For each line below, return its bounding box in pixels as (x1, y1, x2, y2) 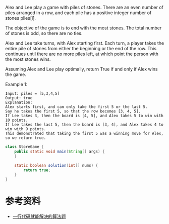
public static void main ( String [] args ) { (14, 149, 105, 154)
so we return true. (5, 135, 46, 140)
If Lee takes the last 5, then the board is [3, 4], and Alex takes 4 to (5, 122, 164, 127)
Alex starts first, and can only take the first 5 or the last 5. (5, 104, 148, 109)
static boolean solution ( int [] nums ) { (14, 163, 98, 168)
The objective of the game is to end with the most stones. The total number (5, 25, 162, 31)
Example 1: (5, 81, 28, 87)
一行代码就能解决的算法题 (12, 213, 66, 219)
